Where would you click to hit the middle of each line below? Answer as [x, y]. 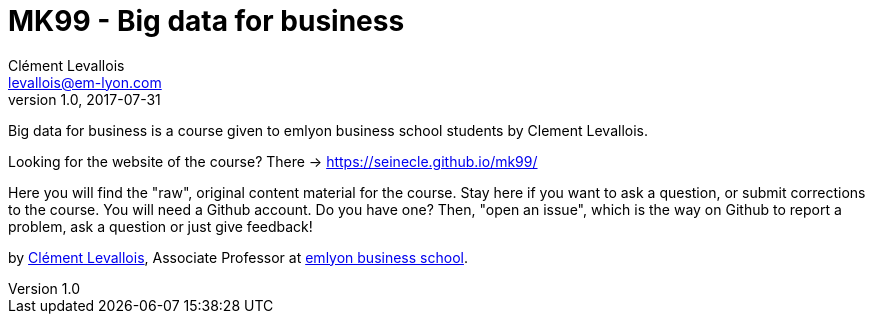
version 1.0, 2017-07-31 [84, 99]
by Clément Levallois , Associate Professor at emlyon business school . [238, 257]
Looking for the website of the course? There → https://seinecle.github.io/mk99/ [273, 161]
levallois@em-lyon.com [85, 82]
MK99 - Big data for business [206, 21]
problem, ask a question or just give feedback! [160, 226]
